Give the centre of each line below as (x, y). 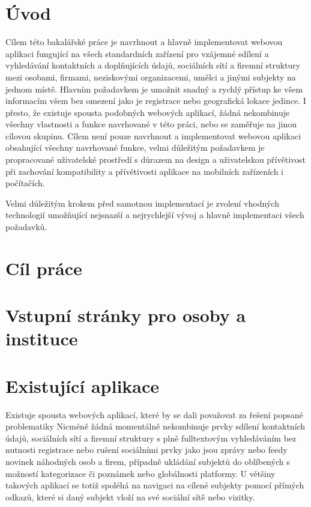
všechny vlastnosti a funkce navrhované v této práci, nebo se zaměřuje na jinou (151, 124)
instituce (42, 339)
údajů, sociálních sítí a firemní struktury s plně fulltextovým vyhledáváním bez (151, 438)
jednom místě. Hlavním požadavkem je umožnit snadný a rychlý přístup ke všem (154, 89)
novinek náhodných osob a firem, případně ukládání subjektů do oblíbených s (148, 462)
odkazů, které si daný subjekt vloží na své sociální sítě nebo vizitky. (130, 496)
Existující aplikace (83, 385)
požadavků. (26, 227)
